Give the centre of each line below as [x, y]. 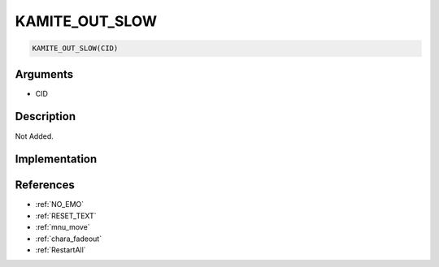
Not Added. [35, 136]
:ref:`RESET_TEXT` [66, 216]
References [45, 185]
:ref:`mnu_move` [63, 227]
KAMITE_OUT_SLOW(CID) [75, 48]
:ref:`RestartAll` [61, 250]
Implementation [56, 159]
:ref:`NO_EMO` [60, 205]
